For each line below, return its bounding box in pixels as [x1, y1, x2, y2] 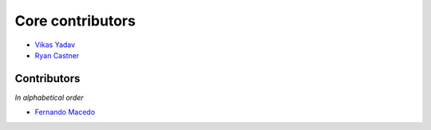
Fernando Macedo [34, 108, 96, 117]
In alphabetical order [14, 93, 84, 102]
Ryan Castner [34, 50, 80, 60]
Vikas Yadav [34, 40, 76, 49]
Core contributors [14, 12, 136, 30]
